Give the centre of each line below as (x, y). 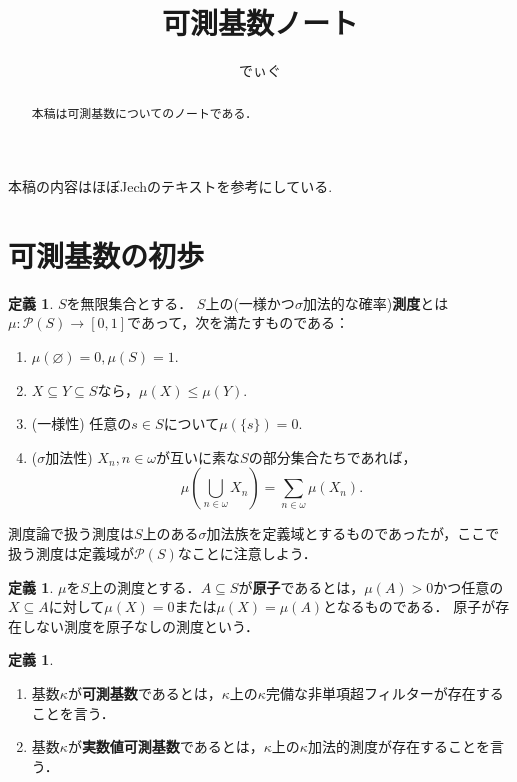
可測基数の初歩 (106, 254)
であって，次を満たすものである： (238, 322)
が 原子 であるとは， (301, 586)
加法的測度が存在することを (398, 746)
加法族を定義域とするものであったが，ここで (353, 533)
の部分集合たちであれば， (332, 456)
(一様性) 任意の (81, 423)
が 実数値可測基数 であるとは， (165, 746)
